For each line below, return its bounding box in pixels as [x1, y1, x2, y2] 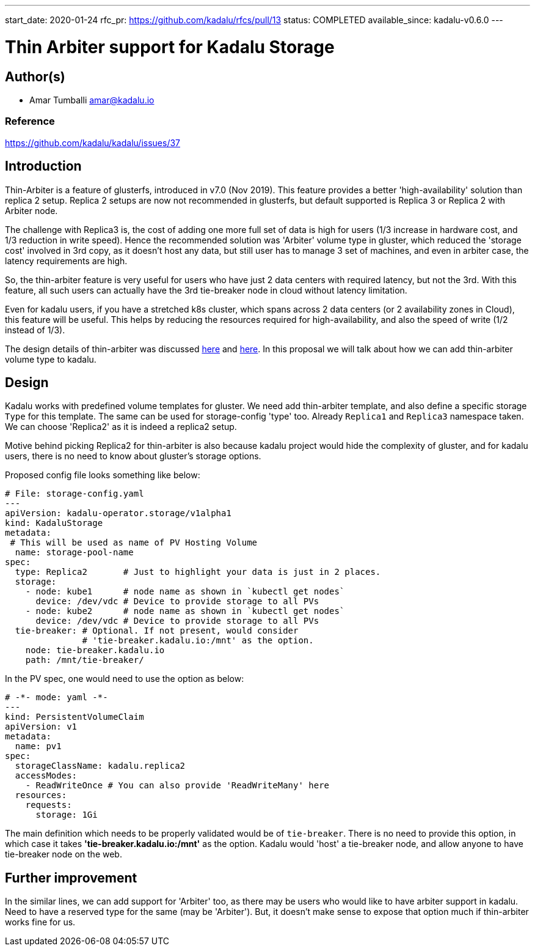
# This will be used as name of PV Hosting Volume [10, 538, 258, 548]
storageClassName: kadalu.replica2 [15, 761, 186, 771]
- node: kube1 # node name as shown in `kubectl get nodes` [25, 587, 345, 597]
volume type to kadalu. [5, 353, 96, 364]
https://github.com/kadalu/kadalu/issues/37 [5, 137, 180, 148]
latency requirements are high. [5, 255, 128, 266]
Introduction [5, 158, 82, 174]
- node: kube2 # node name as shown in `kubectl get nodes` [25, 606, 345, 616]
